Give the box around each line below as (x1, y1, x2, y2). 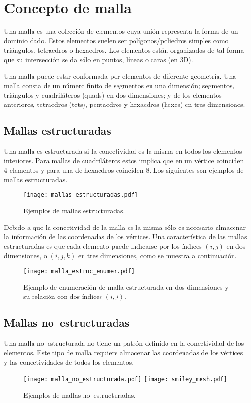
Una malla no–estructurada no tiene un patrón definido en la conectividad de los (4, 338, 244, 348)
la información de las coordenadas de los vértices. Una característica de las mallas (4, 231, 247, 242)
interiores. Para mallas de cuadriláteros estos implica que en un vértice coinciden (4, 155, 244, 165)
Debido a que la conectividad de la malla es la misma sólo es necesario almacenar (4, 222, 246, 232)
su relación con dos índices (23, 291, 102, 301)
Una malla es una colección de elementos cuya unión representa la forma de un (4, 26, 238, 36)
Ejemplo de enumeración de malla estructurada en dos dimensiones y (23, 281, 229, 292)
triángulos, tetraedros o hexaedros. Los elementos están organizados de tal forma (4, 45, 244, 55)
